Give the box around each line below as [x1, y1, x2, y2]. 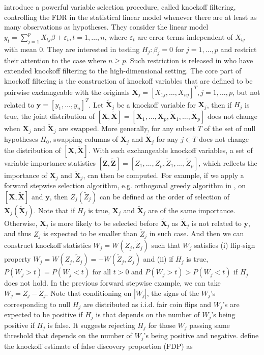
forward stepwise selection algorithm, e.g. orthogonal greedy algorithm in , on [4, 180, 246, 191]
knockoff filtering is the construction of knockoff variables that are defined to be [4, 75, 253, 86]
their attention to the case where [4, 55, 106, 66]
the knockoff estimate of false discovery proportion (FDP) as [4, 340, 193, 351]
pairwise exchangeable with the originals [4, 86, 130, 97]
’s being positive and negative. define [143, 330, 259, 341]
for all [92, 266, 111, 277]
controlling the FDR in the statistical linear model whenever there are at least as [4, 11, 257, 22]
